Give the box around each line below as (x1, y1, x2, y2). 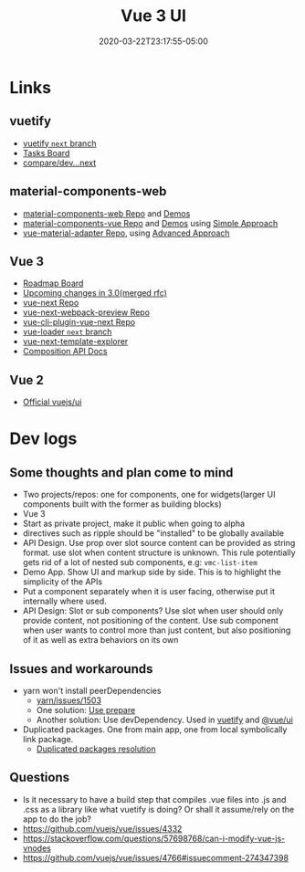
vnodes (22, 842, 52, 854)
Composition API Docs (22, 346, 108, 357)
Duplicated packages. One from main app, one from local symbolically (22, 724, 288, 735)
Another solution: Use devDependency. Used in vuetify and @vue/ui (36, 714, 294, 725)
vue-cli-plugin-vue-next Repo (22, 317, 135, 328)
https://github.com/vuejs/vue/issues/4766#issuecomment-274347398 (22, 852, 289, 863)
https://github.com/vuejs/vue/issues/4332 (22, 823, 183, 834)
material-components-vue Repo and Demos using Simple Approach (22, 217, 279, 228)
